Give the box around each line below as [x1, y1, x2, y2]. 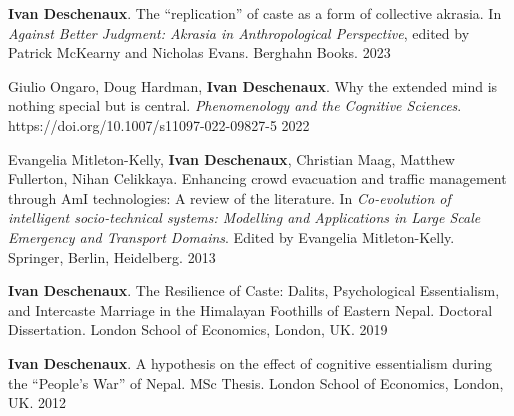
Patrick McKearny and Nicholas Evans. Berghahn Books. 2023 [8, 42, 391, 63]
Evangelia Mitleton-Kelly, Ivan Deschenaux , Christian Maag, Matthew [8, 148, 455, 169]
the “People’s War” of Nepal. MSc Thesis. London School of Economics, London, [8, 372, 504, 393]
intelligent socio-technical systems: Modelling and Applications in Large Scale [8, 207, 481, 228]
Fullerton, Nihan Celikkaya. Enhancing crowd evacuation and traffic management [8, 168, 507, 189]
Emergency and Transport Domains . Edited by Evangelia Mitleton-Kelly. [8, 226, 455, 247]
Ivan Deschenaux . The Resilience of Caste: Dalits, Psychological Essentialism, [8, 280, 500, 301]
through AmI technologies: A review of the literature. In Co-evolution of [8, 187, 451, 208]
